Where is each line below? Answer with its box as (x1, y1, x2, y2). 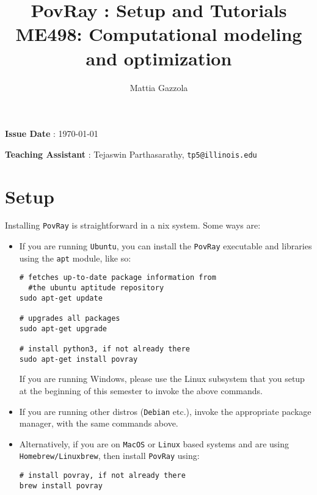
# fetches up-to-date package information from (19, 273, 216, 282)
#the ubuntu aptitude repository (28, 284, 164, 293)
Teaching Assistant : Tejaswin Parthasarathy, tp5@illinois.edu (5, 147, 257, 160)
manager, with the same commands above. (19, 417, 178, 430)
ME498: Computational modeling (15, 21, 302, 46)
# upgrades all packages (19, 314, 120, 323)
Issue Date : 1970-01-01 (5, 127, 98, 140)
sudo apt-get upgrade (19, 324, 107, 333)
